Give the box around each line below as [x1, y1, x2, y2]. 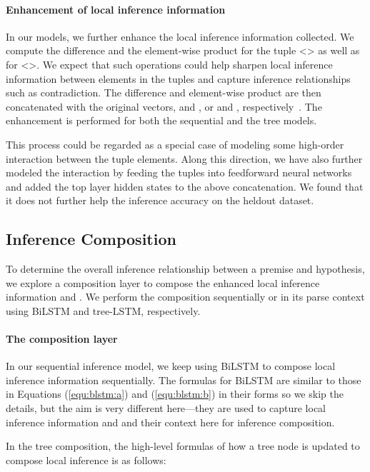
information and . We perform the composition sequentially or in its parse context [6, 289, 365, 304]
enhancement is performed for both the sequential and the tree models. [6, 113, 317, 128]
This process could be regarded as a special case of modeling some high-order [6, 136, 344, 151]
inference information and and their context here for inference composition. [6, 414, 335, 429]
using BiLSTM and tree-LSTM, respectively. [6, 303, 201, 318]
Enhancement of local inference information [6, 1, 226, 16]
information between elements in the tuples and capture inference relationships [6, 71, 351, 86]
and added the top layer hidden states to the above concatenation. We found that [6, 179, 364, 194]
